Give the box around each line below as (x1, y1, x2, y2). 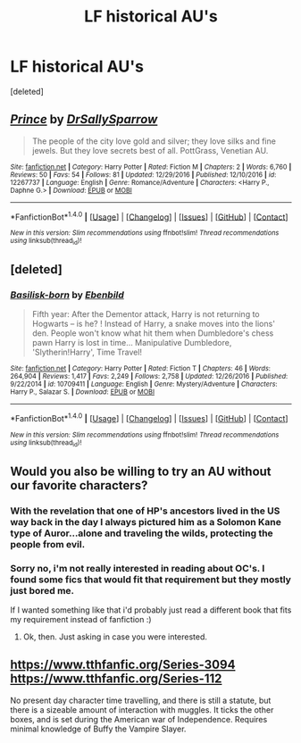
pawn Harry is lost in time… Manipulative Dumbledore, (31, 338, 232, 348)
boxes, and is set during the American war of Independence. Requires (10, 714, 268, 724)
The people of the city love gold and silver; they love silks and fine (31, 136, 276, 146)
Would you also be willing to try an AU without (10, 463, 272, 479)
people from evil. (10, 538, 86, 550)
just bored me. (10, 584, 75, 597)
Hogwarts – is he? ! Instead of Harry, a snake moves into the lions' (31, 319, 276, 330)
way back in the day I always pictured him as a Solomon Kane (10, 515, 282, 528)
